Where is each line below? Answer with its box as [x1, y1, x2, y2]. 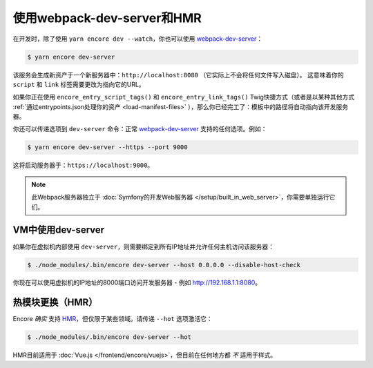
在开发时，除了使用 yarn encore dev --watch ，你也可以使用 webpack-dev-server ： [12, 35, 263, 43]
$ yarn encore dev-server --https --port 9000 [27, 144, 188, 151]
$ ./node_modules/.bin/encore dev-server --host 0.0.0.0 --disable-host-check [27, 261, 300, 269]
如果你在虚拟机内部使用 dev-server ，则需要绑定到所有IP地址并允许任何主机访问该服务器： [12, 242, 274, 251]
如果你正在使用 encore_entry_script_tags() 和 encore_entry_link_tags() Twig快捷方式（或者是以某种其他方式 [12, 93, 355, 101]
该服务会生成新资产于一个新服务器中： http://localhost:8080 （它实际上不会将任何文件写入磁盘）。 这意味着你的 [12, 70, 344, 79]
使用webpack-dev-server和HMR [12, 10, 202, 26]
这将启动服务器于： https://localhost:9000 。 [12, 161, 154, 169]
